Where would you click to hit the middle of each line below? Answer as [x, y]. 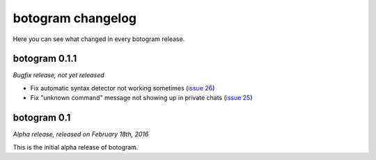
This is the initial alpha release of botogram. [76, 147]
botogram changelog [75, 18]
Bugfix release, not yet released [58, 75]
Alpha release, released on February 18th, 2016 [81, 134]
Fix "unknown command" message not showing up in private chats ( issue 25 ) [142, 98]
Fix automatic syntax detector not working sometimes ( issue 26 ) [123, 88]
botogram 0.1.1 [45, 59]
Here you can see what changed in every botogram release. [99, 39]
